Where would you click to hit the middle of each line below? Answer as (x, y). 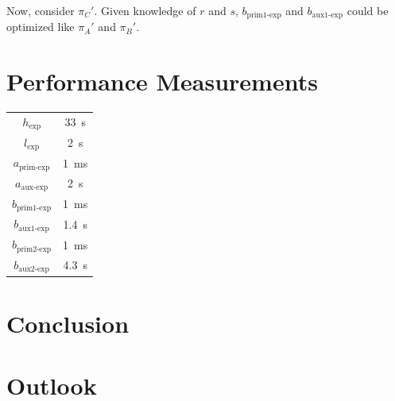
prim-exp (35, 167)
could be (368, 10)
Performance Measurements (162, 81)
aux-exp (35, 188)
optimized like (41, 27)
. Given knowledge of (145, 10)
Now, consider (41, 10)
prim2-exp (34, 249)
